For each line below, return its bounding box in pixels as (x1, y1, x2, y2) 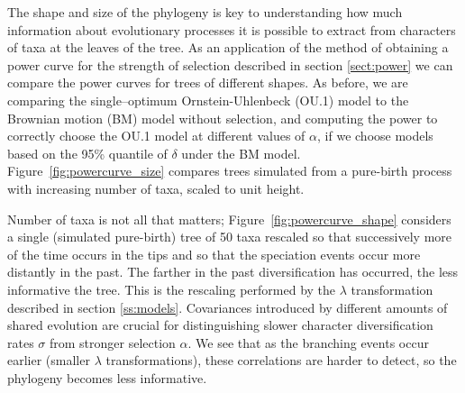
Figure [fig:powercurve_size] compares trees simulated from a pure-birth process (7, 161, 452, 180)
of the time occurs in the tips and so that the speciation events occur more (7, 244, 421, 263)
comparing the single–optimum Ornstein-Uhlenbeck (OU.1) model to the (7, 90, 409, 109)
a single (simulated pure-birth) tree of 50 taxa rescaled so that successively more (7, 227, 452, 246)
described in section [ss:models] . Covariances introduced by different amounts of (7, 297, 448, 316)
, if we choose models (317, 126, 433, 145)
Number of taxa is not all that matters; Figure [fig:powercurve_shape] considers (7, 209, 451, 228)
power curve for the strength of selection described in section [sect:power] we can (7, 55, 453, 74)
